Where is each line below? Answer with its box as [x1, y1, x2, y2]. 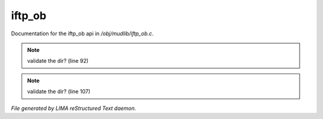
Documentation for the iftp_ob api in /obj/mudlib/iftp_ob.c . [11, 30, 154, 37]
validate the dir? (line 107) [27, 88, 91, 95]
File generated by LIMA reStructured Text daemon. [11, 105, 136, 112]
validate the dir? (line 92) [27, 57, 89, 65]
